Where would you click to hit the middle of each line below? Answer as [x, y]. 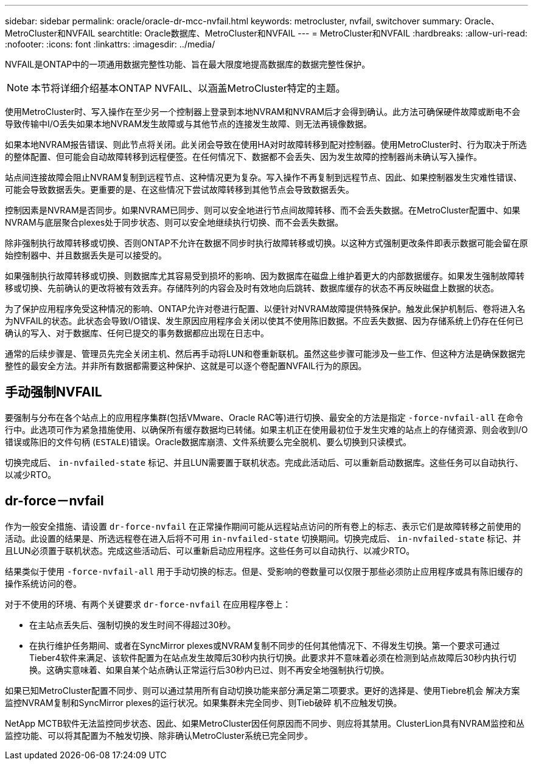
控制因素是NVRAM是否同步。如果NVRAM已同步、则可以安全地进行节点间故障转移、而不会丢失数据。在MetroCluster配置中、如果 [263, 210]
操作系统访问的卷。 [43, 583]
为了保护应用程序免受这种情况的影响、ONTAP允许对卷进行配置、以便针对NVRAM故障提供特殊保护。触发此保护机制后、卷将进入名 [265, 309]
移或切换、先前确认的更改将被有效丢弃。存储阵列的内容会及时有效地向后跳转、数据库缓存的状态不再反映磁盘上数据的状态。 [252, 288]
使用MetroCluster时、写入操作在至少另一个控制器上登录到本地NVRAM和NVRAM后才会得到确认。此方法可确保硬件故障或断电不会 [263, 112]
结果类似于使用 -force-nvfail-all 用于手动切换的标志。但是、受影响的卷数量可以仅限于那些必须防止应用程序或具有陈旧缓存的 [264, 571]
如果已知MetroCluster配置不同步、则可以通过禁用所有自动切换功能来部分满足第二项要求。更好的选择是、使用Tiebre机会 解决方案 [263, 690]
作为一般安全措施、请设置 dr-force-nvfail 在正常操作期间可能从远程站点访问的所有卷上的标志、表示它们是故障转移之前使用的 [263, 526]
